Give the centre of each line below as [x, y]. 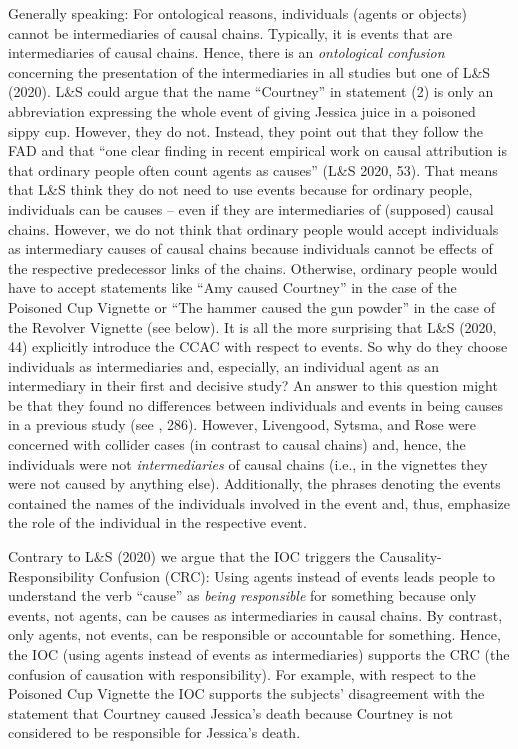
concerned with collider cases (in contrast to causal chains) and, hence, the [237, 444]
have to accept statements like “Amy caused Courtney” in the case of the [232, 287]
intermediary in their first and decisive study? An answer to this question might [253, 385]
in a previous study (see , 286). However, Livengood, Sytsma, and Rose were [242, 424]
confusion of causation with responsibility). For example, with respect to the [242, 673]
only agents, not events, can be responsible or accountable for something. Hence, [254, 634]
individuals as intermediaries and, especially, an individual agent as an [224, 365]
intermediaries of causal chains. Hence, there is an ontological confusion [226, 52]
